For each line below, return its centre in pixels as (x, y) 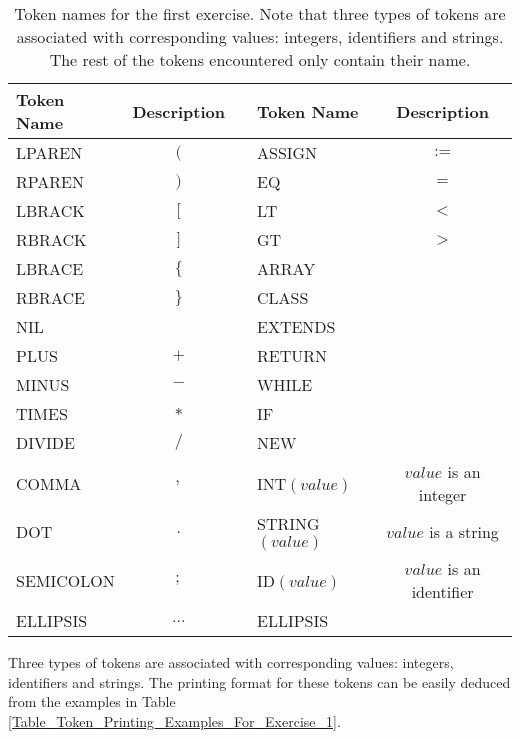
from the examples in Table (92, 701)
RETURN (291, 355)
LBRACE (50, 268)
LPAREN (49, 152)
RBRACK (51, 239)
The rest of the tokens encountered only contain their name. (260, 59)
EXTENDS (296, 326)
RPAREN (50, 181)
